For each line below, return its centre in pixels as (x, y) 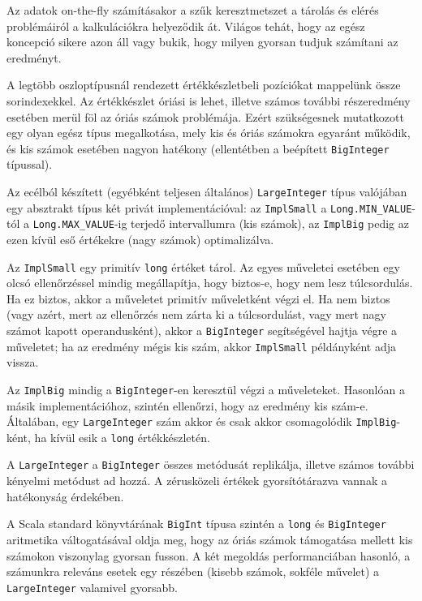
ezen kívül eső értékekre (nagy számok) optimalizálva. (140, 239)
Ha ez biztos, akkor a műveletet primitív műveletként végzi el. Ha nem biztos (198, 298)
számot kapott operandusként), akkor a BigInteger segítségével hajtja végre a (202, 330)
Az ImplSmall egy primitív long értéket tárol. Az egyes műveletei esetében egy (203, 266)
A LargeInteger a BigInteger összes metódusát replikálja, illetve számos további (211, 464)
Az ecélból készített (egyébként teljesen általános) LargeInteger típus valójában (207, 191)
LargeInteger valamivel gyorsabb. (92, 587)
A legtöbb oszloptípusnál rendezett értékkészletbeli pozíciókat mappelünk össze (204, 85)
